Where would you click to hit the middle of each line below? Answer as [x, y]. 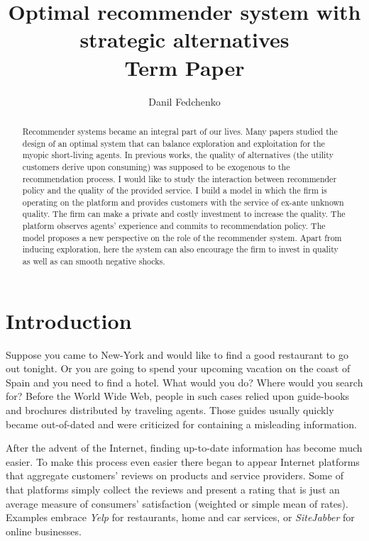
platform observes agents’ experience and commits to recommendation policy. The [174, 226]
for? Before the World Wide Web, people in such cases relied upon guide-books [178, 396]
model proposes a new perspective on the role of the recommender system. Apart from [182, 237]
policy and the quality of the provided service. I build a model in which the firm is [175, 190]
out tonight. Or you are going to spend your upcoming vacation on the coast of [178, 368]
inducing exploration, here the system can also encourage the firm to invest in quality [180, 249]
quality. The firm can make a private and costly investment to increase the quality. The [184, 214]
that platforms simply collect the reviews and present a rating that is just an [173, 490]
